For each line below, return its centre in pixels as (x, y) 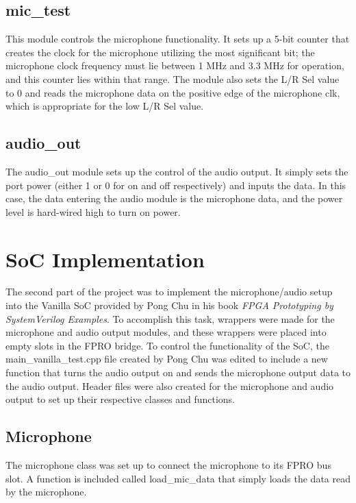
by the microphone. (46, 492)
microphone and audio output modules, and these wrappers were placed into (166, 332)
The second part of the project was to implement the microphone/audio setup (169, 292)
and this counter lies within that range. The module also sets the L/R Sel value (173, 78)
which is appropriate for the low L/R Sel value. (105, 106)
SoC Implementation (105, 259)
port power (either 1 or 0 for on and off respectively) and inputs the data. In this (176, 185)
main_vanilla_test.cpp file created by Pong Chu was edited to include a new (167, 359)
